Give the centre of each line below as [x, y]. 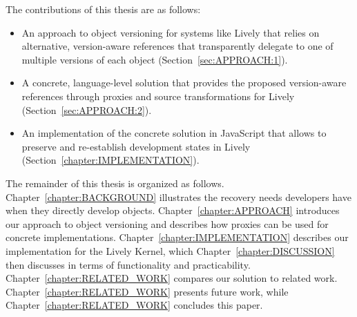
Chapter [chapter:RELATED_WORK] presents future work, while [147, 291]
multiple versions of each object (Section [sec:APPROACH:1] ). [155, 59]
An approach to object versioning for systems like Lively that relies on [171, 32]
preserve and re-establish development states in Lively [136, 146]
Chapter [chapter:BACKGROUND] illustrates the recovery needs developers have [178, 196]
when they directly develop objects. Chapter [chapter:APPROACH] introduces [173, 210]
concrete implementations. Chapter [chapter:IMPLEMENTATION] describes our [177, 237]
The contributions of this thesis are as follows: [103, 9]
